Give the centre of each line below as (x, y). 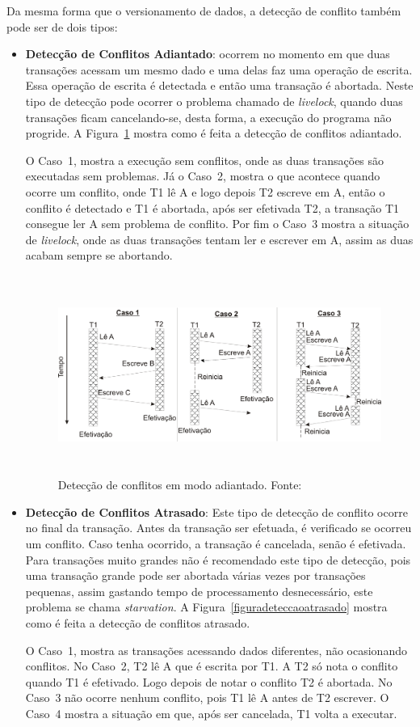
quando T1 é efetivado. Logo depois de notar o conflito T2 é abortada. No (209, 681)
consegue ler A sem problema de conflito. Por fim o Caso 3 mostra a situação (217, 224)
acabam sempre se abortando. (99, 255)
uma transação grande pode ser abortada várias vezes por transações (195, 575)
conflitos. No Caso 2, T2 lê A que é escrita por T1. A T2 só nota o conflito (212, 666)
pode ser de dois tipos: (62, 26)
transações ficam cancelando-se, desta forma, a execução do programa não (208, 117)
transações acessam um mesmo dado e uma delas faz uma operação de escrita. (219, 69)
